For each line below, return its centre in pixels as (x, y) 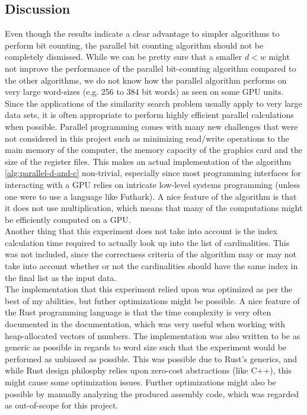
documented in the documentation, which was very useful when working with (145, 324)
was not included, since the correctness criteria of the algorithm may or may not (151, 254)
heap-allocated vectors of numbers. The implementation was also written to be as (153, 335)
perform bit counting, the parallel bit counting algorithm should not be (134, 45)
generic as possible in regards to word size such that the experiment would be (146, 347)
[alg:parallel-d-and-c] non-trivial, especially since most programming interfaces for (153, 173)
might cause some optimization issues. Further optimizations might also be (140, 382)
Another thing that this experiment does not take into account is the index (141, 231)
